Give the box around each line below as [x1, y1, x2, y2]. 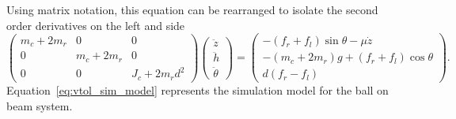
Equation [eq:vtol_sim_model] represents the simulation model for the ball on [6, 82, 389, 99]
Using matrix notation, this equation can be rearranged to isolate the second [6, 2, 378, 17]
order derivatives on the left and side [6, 17, 185, 33]
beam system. [6, 97, 73, 113]
